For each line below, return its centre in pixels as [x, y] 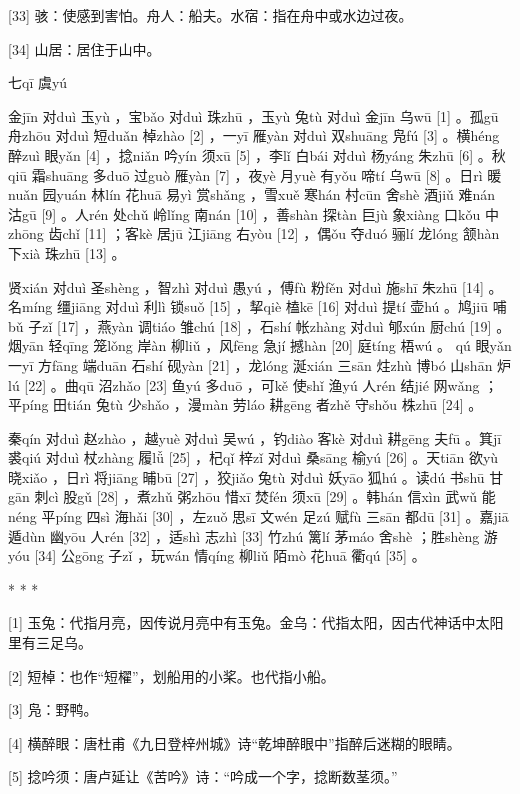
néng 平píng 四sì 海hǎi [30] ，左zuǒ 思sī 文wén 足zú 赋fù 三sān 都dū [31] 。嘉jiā [258, 516]
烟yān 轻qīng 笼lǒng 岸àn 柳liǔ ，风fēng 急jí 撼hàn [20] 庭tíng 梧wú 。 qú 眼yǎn [260, 345]
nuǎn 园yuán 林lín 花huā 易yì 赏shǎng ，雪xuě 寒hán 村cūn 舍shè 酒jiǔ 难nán [252, 194]
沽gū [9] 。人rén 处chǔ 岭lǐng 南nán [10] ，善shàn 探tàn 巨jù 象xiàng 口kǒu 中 [253, 213]
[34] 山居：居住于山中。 [84, 48]
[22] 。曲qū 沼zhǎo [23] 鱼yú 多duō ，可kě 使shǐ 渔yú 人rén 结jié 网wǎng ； [261, 384]
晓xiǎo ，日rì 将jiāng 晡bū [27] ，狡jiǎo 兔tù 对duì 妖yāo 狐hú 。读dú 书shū [246, 476]
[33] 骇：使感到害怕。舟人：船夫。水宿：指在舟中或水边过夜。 [210, 15]
